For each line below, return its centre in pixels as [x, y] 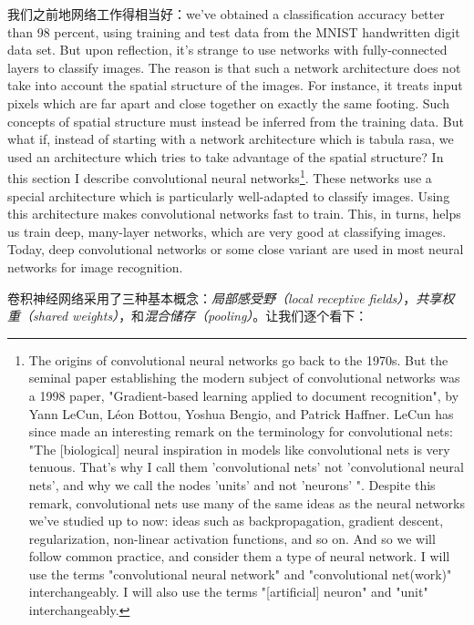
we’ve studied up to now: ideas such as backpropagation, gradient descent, [236, 521]
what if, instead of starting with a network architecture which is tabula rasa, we [231, 139]
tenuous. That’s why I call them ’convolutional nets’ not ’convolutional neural [246, 467]
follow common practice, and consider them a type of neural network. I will [239, 556]
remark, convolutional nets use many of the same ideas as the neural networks [247, 502]
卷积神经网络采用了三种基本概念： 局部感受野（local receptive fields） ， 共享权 [231, 297]
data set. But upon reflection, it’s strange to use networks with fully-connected [227, 50]
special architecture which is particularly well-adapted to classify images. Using [229, 195]
